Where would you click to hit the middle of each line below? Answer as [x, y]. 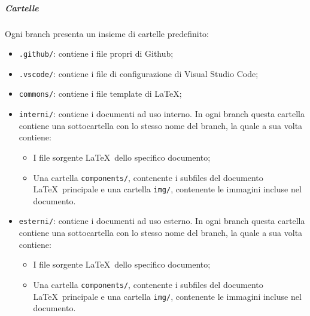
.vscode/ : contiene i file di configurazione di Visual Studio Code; [139, 73]
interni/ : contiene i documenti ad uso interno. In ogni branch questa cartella [162, 114]
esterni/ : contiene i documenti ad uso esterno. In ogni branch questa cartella [162, 221]
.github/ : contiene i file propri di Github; [96, 53]
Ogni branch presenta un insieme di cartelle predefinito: [107, 33]
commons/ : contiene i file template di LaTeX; [100, 93]
